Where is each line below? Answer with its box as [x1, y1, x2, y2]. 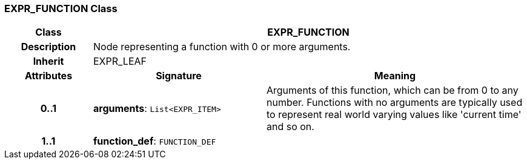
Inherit [33, 55, 64, 68]
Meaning [374, 70, 416, 82]
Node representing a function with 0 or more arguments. [93, 41, 351, 53]
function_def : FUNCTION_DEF [93, 135, 216, 148]
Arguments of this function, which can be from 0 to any [266, 84, 519, 97]
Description [21, 41, 76, 53]
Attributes [24, 70, 73, 82]
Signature [156, 70, 202, 82]
